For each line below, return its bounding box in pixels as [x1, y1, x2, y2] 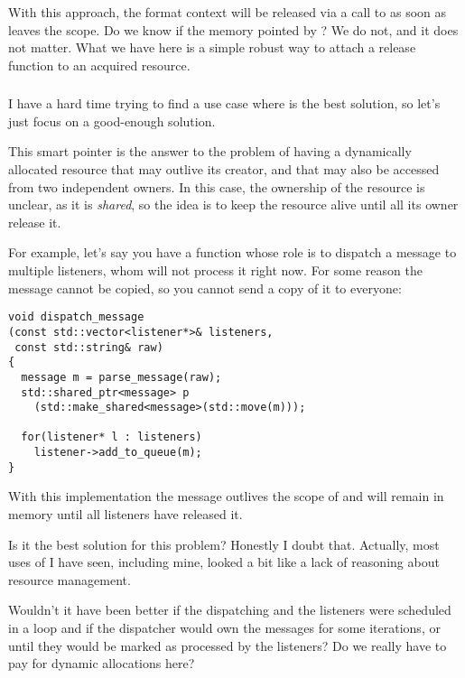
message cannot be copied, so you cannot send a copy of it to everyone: [8, 278, 402, 297]
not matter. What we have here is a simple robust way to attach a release [8, 38, 416, 57]
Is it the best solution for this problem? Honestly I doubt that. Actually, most [8, 534, 440, 553]
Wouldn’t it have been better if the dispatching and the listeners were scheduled [8, 600, 451, 619]
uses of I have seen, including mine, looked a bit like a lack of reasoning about [8, 553, 440, 571]
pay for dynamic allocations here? [8, 654, 195, 673]
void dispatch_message [8, 311, 144, 324]
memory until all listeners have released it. [8, 505, 243, 524]
